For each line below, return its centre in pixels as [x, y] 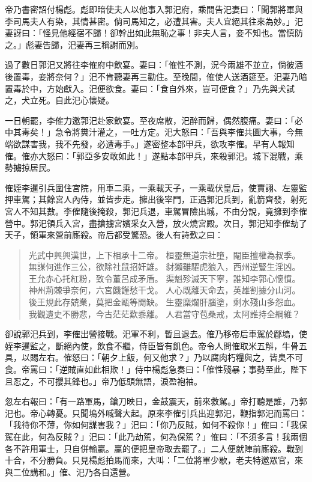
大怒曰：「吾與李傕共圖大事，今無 [238, 132]
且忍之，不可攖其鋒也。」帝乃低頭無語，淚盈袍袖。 [103, 381]
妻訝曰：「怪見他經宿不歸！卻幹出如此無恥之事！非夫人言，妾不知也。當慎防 [154, 33]
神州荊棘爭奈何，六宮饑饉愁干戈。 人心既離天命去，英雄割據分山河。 [164, 290]
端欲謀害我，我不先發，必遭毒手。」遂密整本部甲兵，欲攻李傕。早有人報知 [150, 143]
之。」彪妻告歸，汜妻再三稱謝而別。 [74, 44]
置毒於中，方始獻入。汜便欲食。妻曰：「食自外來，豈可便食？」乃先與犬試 [150, 88]
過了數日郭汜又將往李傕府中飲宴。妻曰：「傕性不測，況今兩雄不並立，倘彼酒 [154, 65]
